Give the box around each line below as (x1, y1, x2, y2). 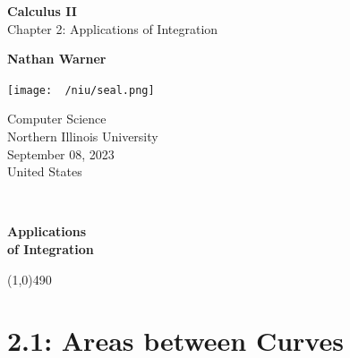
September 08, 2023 (7, 144, 115, 163)
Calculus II (7, 2, 77, 20)
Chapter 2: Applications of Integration (7, 19, 218, 38)
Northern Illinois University (7, 127, 158, 146)
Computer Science (7, 109, 107, 128)
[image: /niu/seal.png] (7, 83, 155, 97)
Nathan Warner (7, 49, 107, 68)
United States (7, 162, 82, 181)
